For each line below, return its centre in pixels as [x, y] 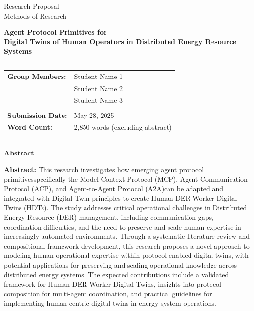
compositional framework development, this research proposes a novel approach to [127, 245]
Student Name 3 [98, 100]
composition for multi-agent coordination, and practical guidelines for [108, 293]
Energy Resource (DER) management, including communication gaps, [109, 217]
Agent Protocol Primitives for [55, 32]
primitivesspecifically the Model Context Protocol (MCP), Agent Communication [126, 179]
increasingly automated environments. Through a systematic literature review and [127, 236]
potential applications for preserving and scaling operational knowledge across [121, 264]
